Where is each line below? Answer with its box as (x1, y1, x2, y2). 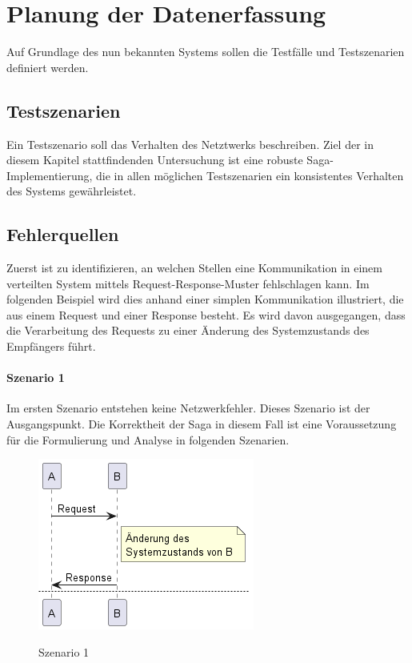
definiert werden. (6, 58, 89, 75)
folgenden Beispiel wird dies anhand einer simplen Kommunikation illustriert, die (6, 291, 404, 307)
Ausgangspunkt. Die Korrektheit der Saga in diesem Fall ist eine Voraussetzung (6, 416, 397, 432)
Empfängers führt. (6, 338, 96, 355)
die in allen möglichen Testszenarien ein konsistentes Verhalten (96, 167, 404, 183)
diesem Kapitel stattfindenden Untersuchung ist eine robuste (6, 151, 303, 168)
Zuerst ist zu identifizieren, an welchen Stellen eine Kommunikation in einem (6, 259, 382, 276)
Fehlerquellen (6, 222, 119, 247)
